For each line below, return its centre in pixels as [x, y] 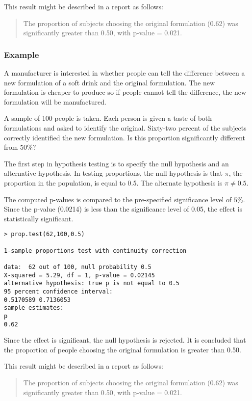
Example [22, 54]
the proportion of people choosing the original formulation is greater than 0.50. [123, 349]
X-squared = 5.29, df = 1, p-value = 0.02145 [79, 275]
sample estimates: [34, 308]
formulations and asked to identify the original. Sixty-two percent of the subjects [125, 127]
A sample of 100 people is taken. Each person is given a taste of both [108, 118]
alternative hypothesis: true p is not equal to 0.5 [92, 283]
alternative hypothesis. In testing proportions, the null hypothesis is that [113, 173]
